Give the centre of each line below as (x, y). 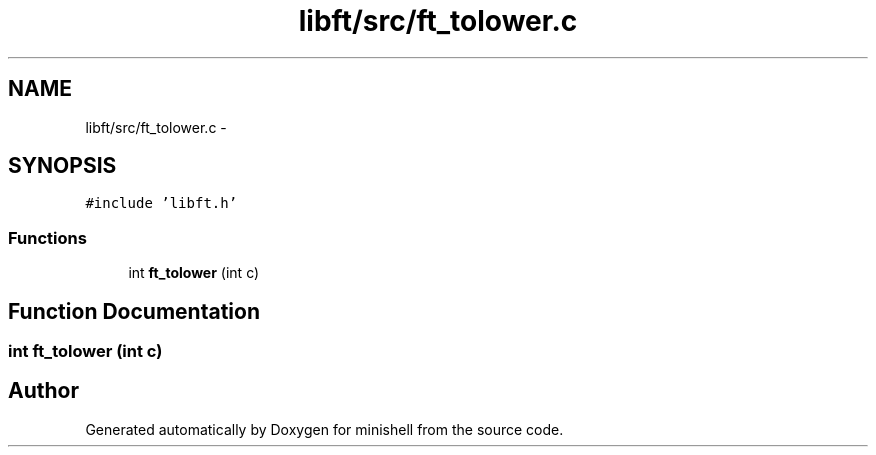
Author (43, 391)
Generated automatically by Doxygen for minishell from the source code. (324, 429)
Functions (47, 237)
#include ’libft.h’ (161, 203)
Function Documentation (134, 311)
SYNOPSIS (62, 166)
